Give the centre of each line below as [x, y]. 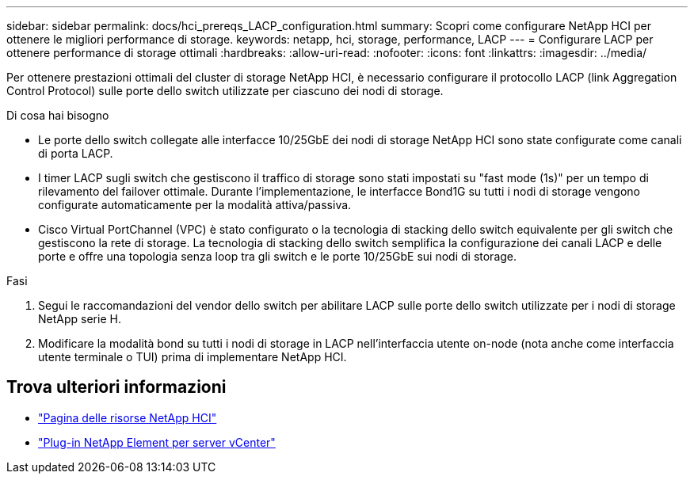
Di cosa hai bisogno [58, 115]
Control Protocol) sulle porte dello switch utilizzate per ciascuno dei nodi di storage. [225, 91]
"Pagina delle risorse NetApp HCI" [128, 417]
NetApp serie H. [80, 319]
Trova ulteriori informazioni [116, 387]
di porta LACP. [76, 153]
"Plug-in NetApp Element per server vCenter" [157, 442]
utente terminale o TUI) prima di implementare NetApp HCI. [193, 357]
